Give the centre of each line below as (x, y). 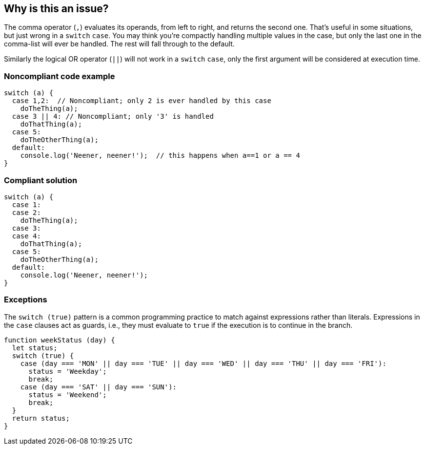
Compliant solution (41, 180)
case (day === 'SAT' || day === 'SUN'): (99, 387)
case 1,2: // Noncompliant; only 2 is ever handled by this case (142, 101)
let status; (35, 348)
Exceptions (26, 300)
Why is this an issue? (56, 9)
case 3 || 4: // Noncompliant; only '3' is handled (113, 117)
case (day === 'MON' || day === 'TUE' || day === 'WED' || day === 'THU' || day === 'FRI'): (203, 363)
